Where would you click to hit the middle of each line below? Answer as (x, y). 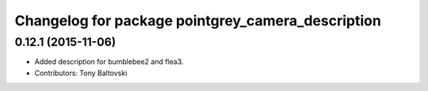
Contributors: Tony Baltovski (81, 73)
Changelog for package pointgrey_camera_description (198, 21)
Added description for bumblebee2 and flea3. (109, 62)
